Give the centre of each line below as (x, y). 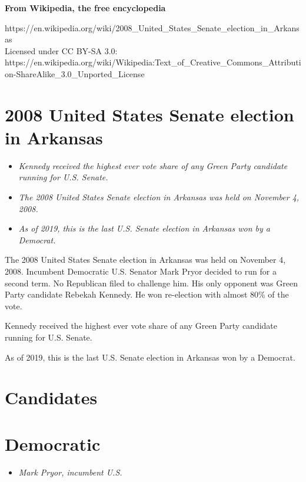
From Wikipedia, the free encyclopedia (85, 8)
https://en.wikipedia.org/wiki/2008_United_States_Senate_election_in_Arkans (152, 27)
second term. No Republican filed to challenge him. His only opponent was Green (151, 283)
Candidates (51, 397)
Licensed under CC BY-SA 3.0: (61, 50)
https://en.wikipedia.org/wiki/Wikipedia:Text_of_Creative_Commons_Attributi (153, 62)
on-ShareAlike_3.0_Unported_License (75, 73)
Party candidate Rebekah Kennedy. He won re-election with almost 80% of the (147, 294)
